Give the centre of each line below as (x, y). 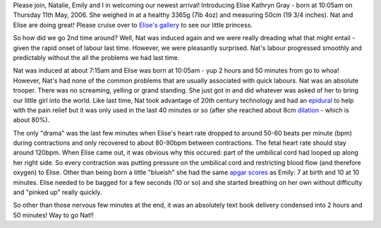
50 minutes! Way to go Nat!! (54, 215)
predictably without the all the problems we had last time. (96, 57)
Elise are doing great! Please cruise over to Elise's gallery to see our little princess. (133, 25)
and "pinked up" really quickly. (58, 192)
